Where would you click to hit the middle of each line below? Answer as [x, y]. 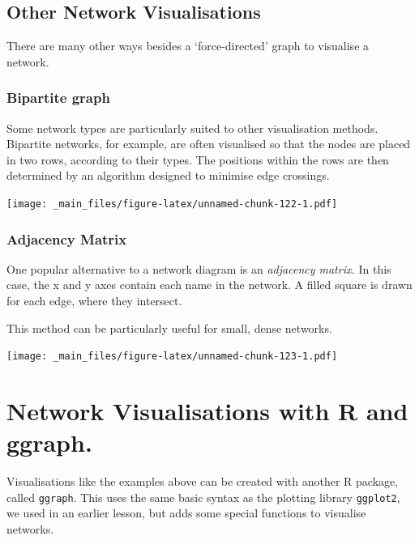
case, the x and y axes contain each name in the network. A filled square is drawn [209, 285]
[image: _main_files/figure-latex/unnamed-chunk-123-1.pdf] [172, 357]
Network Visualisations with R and [207, 411]
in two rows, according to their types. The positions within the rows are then [198, 159]
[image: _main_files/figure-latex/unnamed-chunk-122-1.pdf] [172, 204]
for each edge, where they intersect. [94, 301]
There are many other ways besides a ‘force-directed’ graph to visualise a [188, 46]
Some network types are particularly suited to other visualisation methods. [192, 128]
